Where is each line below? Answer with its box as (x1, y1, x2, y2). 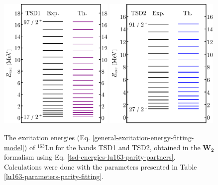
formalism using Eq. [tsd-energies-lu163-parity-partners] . (4, 152, 176, 162)
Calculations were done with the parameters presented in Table (4, 161, 197, 172)
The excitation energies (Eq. (4, 132, 90, 143)
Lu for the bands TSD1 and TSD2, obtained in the (45, 142, 201, 152)
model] (4, 142, 24, 152)
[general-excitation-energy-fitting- (92, 132, 194, 143)
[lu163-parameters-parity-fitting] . (4, 171, 104, 182)
